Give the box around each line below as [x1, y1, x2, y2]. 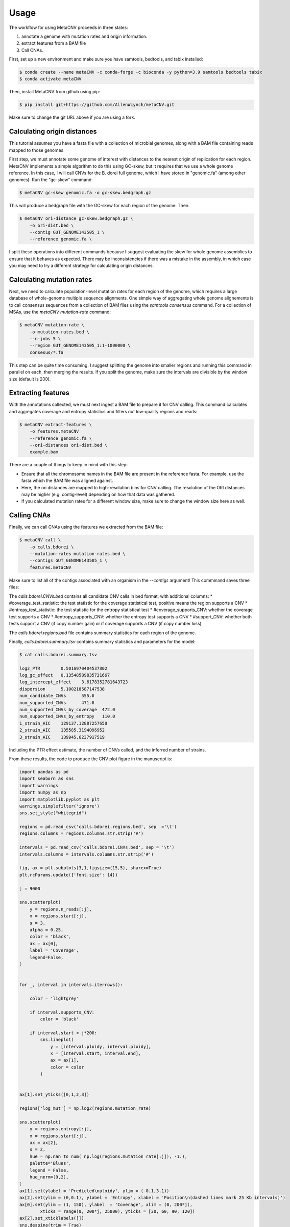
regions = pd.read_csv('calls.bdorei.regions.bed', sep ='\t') [19, 824, 177, 829]
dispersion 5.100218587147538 [19, 686, 105, 692]
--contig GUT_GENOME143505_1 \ [29, 230, 105, 235]
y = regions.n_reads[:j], [29, 906, 92, 912]
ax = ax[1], [50, 1058, 79, 1063]
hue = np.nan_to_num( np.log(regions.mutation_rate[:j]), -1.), [29, 1153, 188, 1159]
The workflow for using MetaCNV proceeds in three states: [9, 25, 128, 30]
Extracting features [9, 389, 70, 397]
